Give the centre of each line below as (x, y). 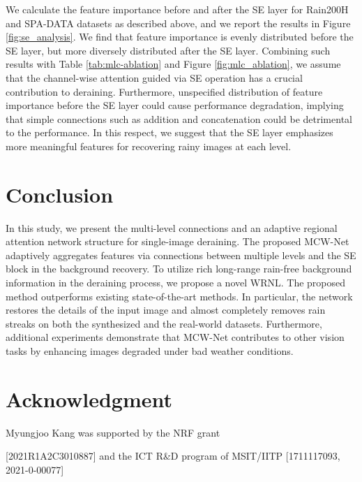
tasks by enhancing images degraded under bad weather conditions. (150, 351)
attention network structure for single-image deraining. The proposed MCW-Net (178, 241)
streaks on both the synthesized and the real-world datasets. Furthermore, (164, 323)
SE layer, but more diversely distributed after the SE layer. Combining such (168, 50)
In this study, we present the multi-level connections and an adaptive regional (172, 227)
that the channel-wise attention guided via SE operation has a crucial (154, 77)
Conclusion (60, 194)
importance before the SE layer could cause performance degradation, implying (175, 105)
